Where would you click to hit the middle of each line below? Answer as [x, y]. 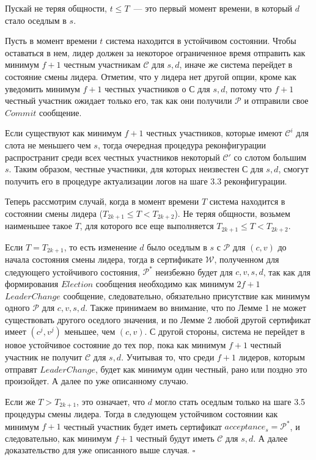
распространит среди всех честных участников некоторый [112, 157]
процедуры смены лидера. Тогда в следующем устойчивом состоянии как [141, 414]
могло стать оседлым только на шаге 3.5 [230, 401]
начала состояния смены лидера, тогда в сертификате [104, 259]
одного [17, 308]
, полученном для [247, 259]
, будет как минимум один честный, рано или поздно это [201, 369]
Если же [20, 401]
